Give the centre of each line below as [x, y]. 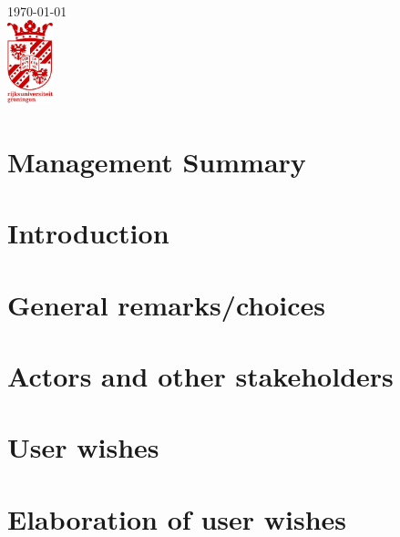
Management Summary [157, 161]
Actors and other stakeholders [200, 376]
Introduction [88, 233]
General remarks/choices [166, 304]
